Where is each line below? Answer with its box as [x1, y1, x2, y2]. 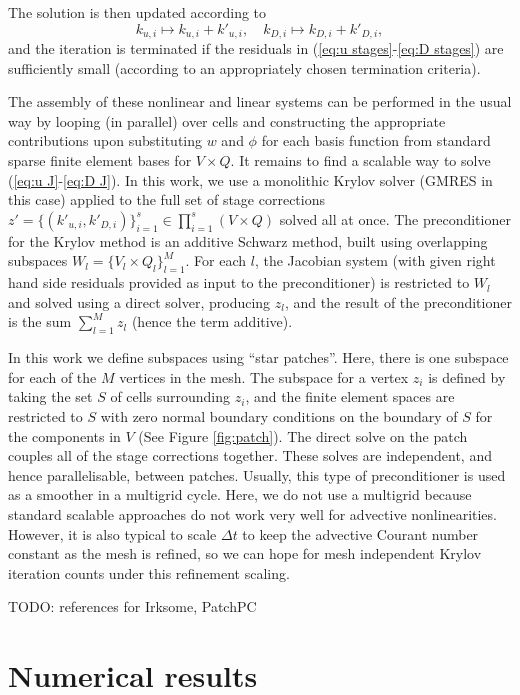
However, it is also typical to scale [8, 523, 217, 544]
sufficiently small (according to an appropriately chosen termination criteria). [8, 57, 481, 78]
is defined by [428, 366, 506, 387]
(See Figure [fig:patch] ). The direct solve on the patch [138, 425, 468, 446]
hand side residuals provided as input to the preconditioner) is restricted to [8, 272, 470, 293]
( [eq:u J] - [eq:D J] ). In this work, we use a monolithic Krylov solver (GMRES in [8, 169, 493, 190]
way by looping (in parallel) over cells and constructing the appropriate [8, 110, 446, 131]
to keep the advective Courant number [242, 523, 479, 544]
